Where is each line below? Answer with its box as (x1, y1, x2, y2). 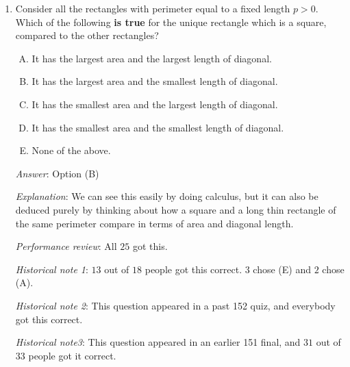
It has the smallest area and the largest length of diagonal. (32, 97, 278, 111)
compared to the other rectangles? (15, 28, 159, 42)
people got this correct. (145, 262, 242, 276)
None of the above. (32, 143, 111, 157)
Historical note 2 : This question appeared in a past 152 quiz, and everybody (15, 298, 336, 312)
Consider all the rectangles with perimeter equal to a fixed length (15, 1, 290, 15)
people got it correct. (28, 348, 116, 362)
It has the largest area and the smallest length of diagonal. (32, 74, 278, 88)
